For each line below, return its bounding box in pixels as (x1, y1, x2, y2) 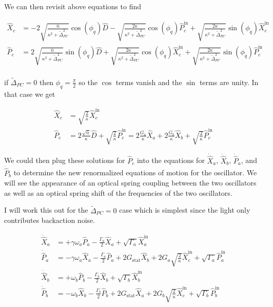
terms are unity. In (199, 76, 259, 87)
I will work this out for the (4, 204, 88, 215)
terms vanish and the (115, 76, 182, 87)
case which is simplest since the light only (119, 204, 250, 215)
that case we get (4, 88, 55, 99)
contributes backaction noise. (4, 215, 95, 226)
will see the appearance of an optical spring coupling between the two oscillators (4, 177, 257, 188)
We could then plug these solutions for (4, 155, 125, 166)
